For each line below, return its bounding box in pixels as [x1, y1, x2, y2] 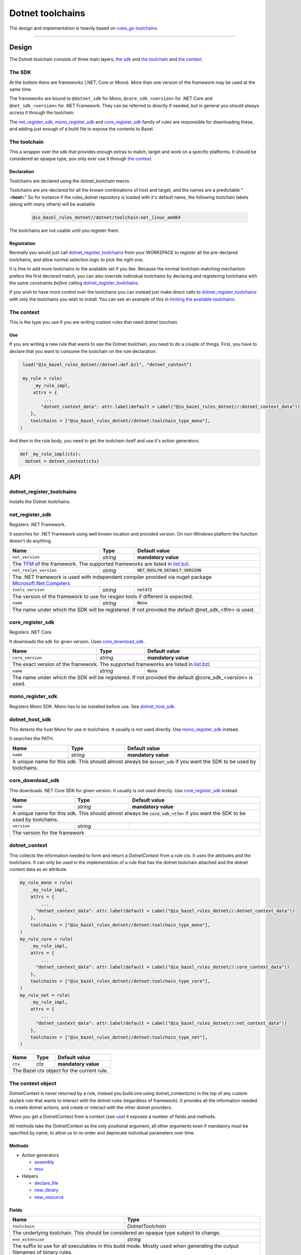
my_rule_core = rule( [20, 936, 73, 942]
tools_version [12, 587, 45, 592]
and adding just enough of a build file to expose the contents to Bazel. [9, 125, 154, 132]
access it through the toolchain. [9, 109, 75, 115]
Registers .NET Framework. [9, 522, 66, 528]
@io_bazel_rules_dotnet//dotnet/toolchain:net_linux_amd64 [32, 215, 181, 220]
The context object [9, 1080, 57, 1087]
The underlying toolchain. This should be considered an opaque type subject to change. [12, 1229, 221, 1236]
